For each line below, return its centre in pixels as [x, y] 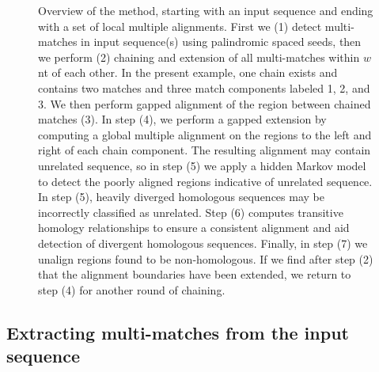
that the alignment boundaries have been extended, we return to [195, 274]
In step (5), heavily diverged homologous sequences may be [181, 197]
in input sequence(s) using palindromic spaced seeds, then [221, 42]
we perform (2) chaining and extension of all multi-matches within [199, 57]
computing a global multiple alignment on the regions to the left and [205, 134]
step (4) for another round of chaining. [132, 289]
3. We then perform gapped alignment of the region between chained [205, 103]
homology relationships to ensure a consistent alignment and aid [194, 228]
